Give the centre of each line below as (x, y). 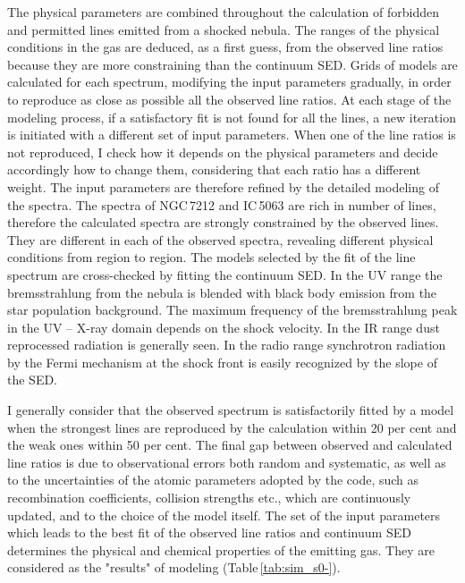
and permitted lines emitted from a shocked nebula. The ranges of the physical (224, 29)
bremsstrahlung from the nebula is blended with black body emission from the (222, 292)
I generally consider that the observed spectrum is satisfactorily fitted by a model (231, 410)
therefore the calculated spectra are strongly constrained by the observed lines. (223, 222)
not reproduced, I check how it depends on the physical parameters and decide (223, 152)
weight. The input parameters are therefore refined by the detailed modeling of (223, 186)
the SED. (33, 380)
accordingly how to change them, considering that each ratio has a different (214, 169)
